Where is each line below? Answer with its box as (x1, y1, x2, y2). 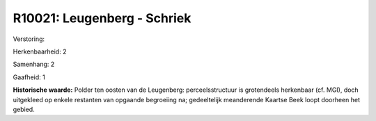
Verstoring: (13, 35, 45, 43)
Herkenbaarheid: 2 (13, 47, 67, 56)
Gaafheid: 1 (13, 73, 45, 81)
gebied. (13, 105, 35, 113)
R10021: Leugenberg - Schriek (13, 10, 191, 26)
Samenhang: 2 (13, 60, 55, 69)
